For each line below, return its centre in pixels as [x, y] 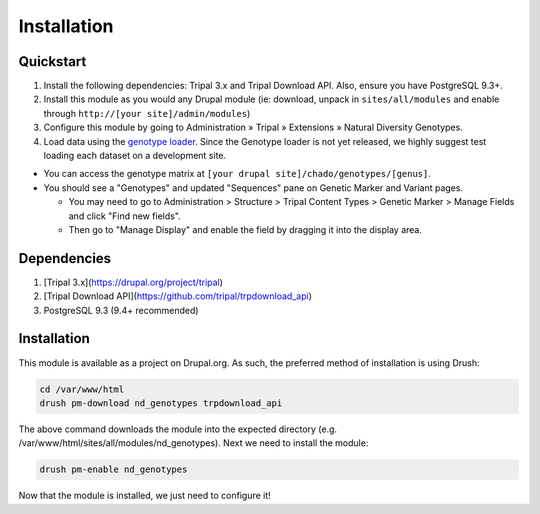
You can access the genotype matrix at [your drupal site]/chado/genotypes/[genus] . [237, 174]
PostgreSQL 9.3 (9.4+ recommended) [121, 310]
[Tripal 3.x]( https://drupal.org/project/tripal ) [133, 282]
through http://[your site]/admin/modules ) [147, 113]
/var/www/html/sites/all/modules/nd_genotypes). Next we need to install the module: [193, 443]
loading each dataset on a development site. [135, 156]
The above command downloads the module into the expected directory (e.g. [178, 429]
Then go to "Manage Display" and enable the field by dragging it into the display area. [245, 229]
